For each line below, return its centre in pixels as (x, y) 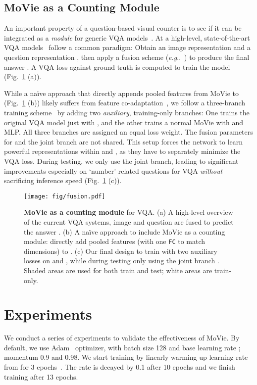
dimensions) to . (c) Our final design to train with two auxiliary (121, 251)
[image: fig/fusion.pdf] (65, 196)
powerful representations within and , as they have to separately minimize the (122, 151)
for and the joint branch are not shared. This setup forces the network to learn (124, 141)
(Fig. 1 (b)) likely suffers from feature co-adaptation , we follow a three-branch (125, 103)
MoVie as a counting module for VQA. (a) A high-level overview (128, 212)
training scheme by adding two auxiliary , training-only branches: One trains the (127, 112)
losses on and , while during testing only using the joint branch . (122, 261)
